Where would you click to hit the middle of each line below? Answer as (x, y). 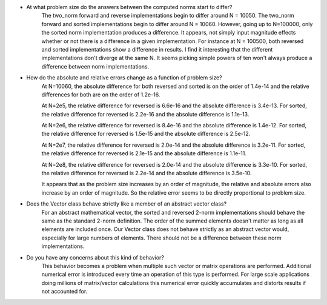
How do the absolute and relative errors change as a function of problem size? (124, 78)
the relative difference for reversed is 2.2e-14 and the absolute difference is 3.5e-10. (147, 173)
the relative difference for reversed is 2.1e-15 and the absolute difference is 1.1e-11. (144, 153)
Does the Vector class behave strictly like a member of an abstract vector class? (127, 204)
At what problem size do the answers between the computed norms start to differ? (129, 7)
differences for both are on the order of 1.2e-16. (101, 95)
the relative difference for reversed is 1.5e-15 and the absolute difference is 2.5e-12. (146, 134)
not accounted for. (64, 292)
